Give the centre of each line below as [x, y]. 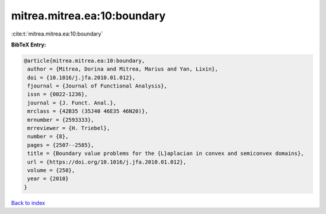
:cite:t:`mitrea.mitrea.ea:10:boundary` [57, 34]
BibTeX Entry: [29, 45]
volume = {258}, [51, 170]
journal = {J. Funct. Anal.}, [72, 103]
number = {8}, [48, 137]
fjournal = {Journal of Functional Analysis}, [97, 86]
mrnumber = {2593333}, [61, 120]
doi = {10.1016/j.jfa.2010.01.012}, [81, 77]
